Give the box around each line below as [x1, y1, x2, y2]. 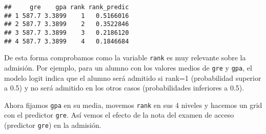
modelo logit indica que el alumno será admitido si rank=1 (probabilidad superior [4, 72, 261, 83]
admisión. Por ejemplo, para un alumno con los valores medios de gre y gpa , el [4, 62, 252, 73]
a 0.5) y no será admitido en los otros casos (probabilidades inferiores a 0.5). [4, 82, 244, 93]
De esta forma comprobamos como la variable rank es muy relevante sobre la [4, 52, 246, 63]
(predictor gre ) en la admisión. [4, 120, 101, 130]
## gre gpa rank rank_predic [4, 4, 129, 11]
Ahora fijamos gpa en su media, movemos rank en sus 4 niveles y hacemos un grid [4, 99, 262, 110]
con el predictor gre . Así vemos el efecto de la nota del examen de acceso [4, 109, 234, 120]
